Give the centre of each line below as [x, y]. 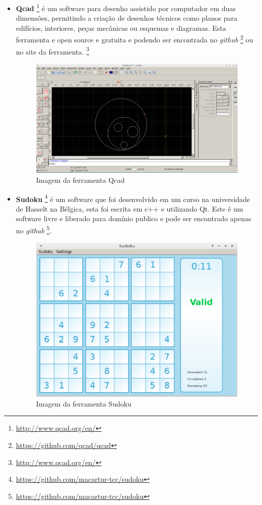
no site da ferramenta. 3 [53, 50]
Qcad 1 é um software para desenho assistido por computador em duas [126, 7]
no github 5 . [34, 230]
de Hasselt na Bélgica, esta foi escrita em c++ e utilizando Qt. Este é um [129, 208]
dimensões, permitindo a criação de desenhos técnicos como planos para [127, 18]
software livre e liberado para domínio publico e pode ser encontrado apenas [134, 218]
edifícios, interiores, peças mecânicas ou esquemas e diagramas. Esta [121, 28]
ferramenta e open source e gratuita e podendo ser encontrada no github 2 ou [135, 39]
